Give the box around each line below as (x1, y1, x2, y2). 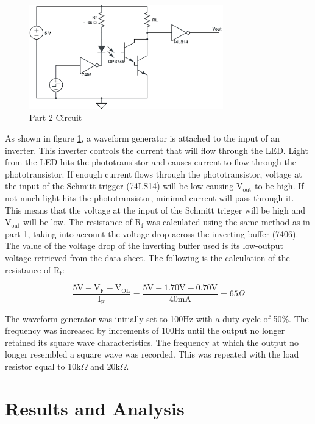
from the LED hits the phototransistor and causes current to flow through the (5, 156, 297, 168)
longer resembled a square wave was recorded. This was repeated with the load (5, 348, 299, 361)
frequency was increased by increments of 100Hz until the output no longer (5, 324, 285, 337)
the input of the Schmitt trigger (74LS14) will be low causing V (5, 179, 243, 192)
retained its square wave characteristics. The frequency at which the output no (5, 336, 299, 348)
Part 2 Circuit (29, 111, 82, 124)
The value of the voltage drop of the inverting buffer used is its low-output (5, 239, 283, 252)
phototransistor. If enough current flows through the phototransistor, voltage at (5, 167, 302, 180)
